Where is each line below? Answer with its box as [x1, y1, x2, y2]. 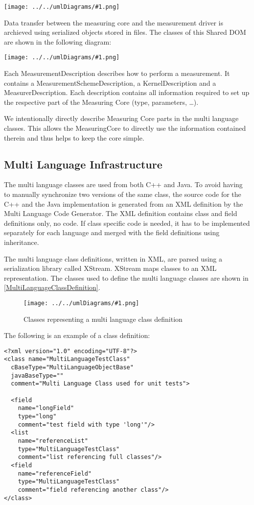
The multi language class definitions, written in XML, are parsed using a [4, 253, 222, 264]
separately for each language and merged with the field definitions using [4, 227, 220, 238]
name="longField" [18, 405, 74, 412]
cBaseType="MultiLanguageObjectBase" [11, 364, 134, 371]
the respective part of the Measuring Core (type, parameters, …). [4, 96, 199, 107]
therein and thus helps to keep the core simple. [4, 132, 144, 143]
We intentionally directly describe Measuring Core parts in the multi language [4, 113, 239, 123]
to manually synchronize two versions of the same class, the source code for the [4, 189, 241, 199]
